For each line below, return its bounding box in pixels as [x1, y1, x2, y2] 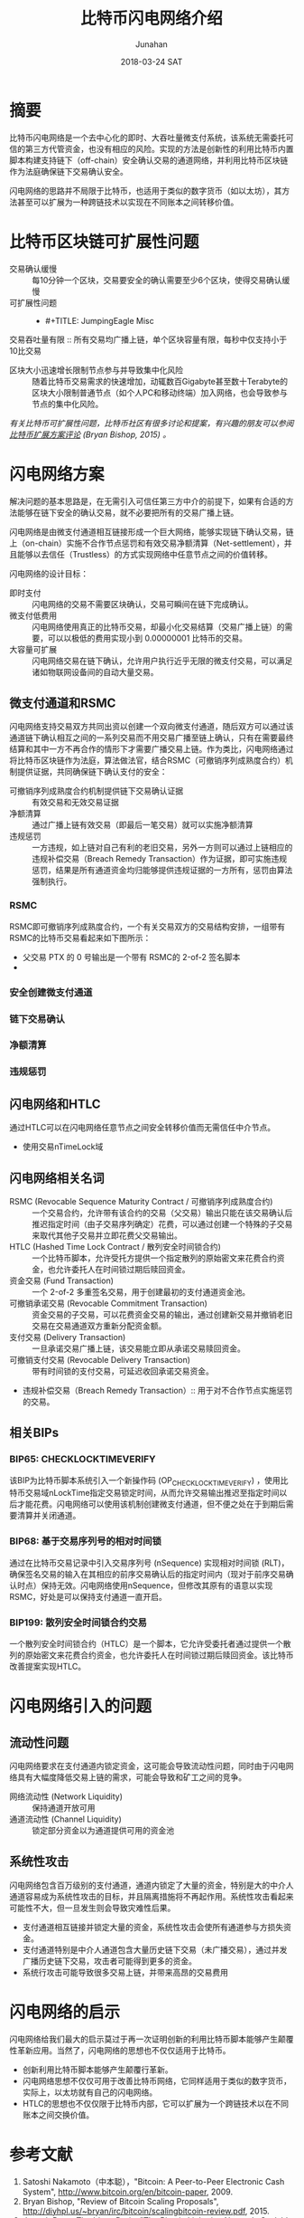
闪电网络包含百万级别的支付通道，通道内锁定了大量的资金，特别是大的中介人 [9, 1880, 294, 1890]
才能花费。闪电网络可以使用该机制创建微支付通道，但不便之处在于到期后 [16, 1499, 286, 1509]
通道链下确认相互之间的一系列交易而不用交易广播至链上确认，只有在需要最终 [9, 732, 294, 743]
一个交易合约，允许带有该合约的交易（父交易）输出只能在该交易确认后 [32, 1207, 293, 1218]
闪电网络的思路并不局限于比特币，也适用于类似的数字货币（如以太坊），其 [9, 185, 282, 195]
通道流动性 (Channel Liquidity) [9, 1813, 122, 1824]
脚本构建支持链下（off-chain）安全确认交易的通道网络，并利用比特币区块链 [9, 155, 289, 166]
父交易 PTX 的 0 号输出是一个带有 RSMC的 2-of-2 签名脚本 [22, 951, 241, 962]
